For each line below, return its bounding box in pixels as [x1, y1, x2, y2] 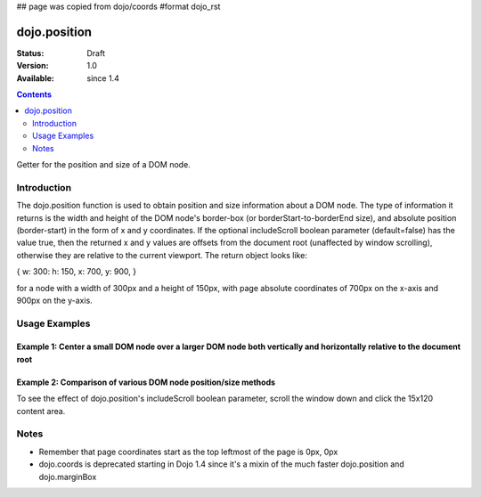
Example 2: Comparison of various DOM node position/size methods [16, 377, 276, 387]
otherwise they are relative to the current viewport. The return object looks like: [16, 249, 307, 260]
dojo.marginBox [38, 471, 97, 482]
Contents [16, 89, 53, 100]
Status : [16, 47, 45, 58]
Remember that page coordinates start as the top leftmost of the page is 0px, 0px [38, 446, 338, 457]
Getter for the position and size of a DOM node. [16, 159, 191, 170]
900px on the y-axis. [16, 295, 93, 306]
